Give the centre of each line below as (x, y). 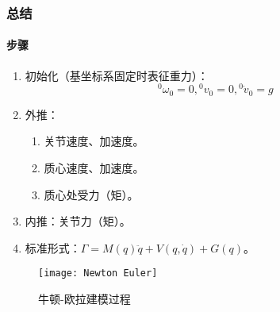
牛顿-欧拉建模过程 (84, 298)
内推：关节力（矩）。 (78, 221)
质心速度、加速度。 (94, 167)
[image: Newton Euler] (98, 273)
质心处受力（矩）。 (91, 194)
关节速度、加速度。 (94, 141)
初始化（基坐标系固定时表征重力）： (117, 75)
